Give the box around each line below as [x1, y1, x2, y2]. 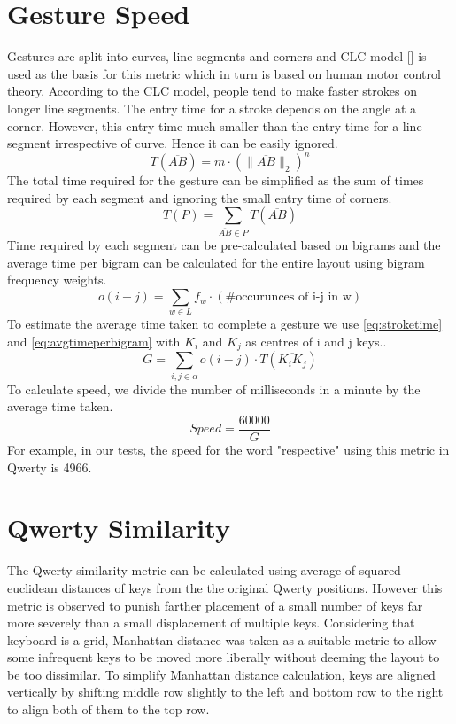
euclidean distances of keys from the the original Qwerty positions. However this [7, 578, 443, 596]
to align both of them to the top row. [7, 700, 210, 719]
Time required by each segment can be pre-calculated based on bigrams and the [7, 236, 441, 254]
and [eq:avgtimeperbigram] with [7, 331, 181, 350]
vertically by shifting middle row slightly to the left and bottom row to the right [7, 682, 444, 701]
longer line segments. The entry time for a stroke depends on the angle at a [7, 98, 417, 117]
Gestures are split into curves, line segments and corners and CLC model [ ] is [7, 47, 427, 66]
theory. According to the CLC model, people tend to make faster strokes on [7, 82, 417, 100]
